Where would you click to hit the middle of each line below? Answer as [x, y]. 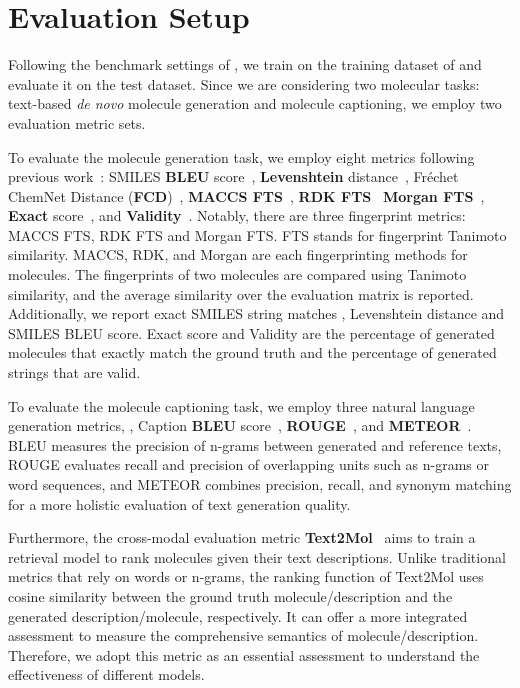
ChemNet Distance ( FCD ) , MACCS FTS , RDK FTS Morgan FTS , [246, 195]
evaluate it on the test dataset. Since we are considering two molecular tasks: [244, 83]
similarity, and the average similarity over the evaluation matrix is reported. [241, 293]
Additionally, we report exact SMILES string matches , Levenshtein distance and [256, 313]
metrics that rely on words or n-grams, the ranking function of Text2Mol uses [246, 576]
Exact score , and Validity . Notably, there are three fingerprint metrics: [237, 215]
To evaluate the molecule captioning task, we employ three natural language [241, 405]
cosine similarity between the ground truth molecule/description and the [230, 595]
